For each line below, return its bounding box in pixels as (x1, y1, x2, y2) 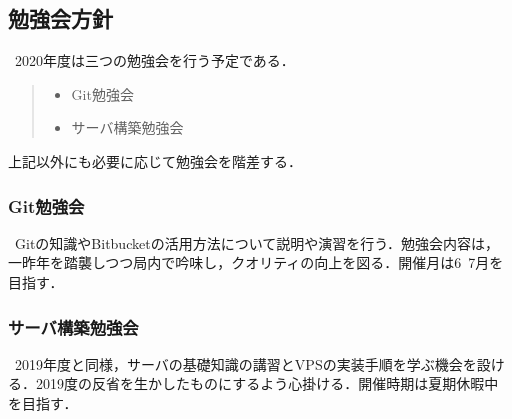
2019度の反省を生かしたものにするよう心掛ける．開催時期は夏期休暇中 (35, 373, 499, 394)
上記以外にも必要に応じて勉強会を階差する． (8, 150, 302, 171)
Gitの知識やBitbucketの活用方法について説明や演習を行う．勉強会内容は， (14, 232, 500, 253)
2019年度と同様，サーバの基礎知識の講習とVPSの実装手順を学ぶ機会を (14, 353, 477, 374)
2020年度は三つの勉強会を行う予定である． (14, 50, 295, 71)
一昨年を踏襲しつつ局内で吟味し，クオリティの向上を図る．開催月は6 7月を (8, 252, 504, 273)
